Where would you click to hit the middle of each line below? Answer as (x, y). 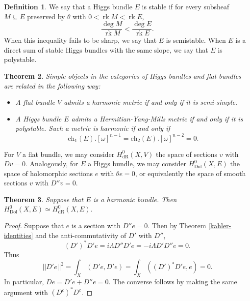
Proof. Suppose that (34, 226)
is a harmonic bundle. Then (135, 199)
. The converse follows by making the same (173, 282)
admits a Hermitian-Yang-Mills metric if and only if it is (157, 118)
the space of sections (187, 154)
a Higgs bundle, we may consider (137, 164)
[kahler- (220, 226)
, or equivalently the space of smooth (190, 173)
